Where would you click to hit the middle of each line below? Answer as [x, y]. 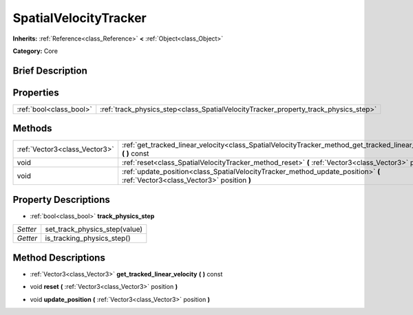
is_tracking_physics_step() [88, 239]
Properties [36, 93]
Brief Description [50, 70]
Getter [27, 239]
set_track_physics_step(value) [94, 229]
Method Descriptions [59, 258]
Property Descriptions [61, 199]
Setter [27, 229]
